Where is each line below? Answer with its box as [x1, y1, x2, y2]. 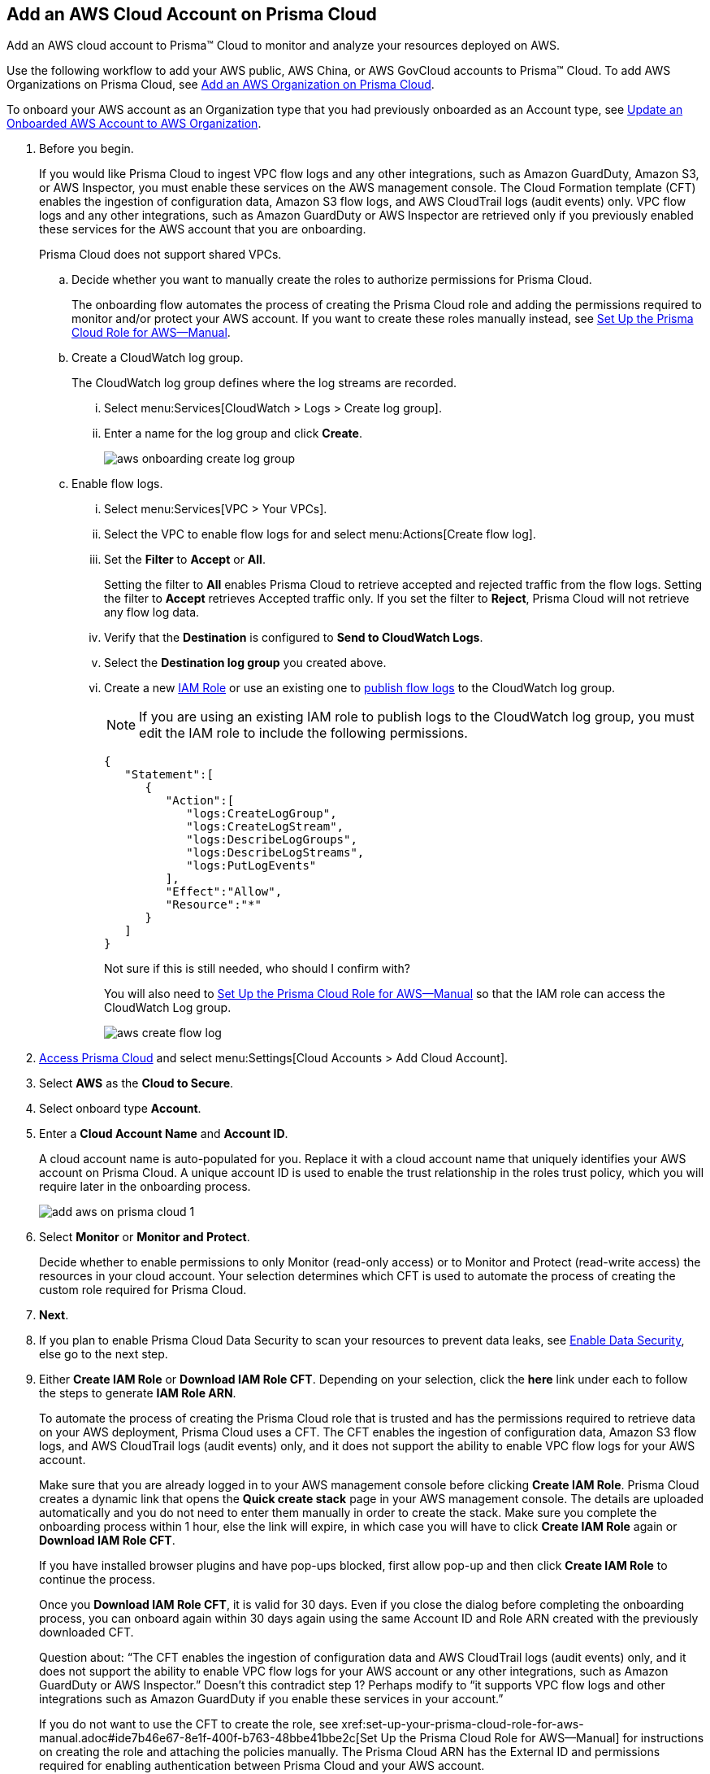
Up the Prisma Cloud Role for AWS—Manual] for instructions [380, 1731, 704, 1746]
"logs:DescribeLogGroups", [186, 833, 357, 847]
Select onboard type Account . [39, 1101, 201, 1116]
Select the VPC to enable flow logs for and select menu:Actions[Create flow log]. [104, 527, 536, 542]
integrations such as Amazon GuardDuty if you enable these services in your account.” [39, 1692, 504, 1706]
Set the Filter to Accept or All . [104, 552, 266, 567]
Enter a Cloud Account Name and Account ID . [39, 1127, 288, 1141]
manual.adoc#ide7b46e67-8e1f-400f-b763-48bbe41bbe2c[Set [39, 1731, 378, 1746]
